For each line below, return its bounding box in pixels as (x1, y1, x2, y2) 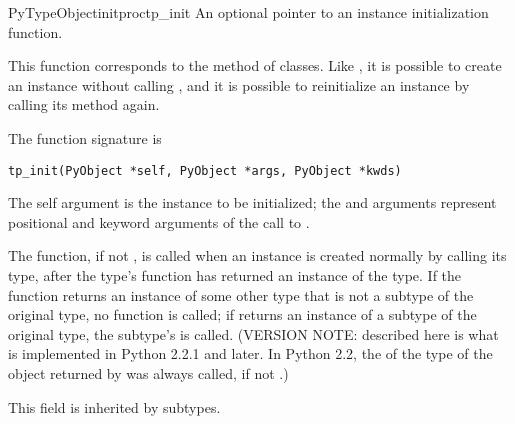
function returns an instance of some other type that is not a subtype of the (8, 284, 474, 305)
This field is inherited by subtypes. (8, 396, 221, 417)
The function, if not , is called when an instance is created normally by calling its (8, 245, 507, 266)
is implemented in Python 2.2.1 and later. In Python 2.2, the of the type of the (8, 343, 493, 364)
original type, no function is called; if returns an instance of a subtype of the (8, 304, 477, 325)
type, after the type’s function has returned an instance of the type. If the (8, 265, 462, 285)
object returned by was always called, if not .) (8, 362, 289, 383)
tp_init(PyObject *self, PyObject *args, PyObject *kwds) (8, 163, 402, 178)
